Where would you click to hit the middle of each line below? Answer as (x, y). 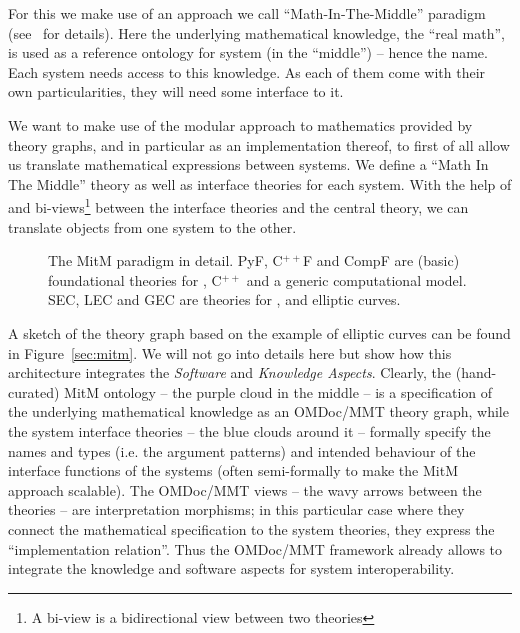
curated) (34, 391)
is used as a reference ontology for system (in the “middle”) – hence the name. (248, 52)
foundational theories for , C (135, 279)
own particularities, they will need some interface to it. (176, 91)
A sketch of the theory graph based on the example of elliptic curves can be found (259, 332)
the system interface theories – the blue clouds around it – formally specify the (249, 430)
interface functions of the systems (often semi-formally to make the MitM (233, 470)
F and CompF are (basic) (381, 260)
